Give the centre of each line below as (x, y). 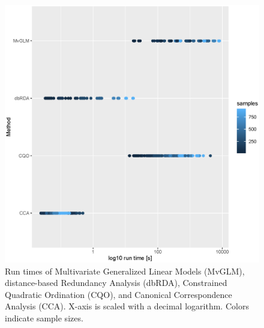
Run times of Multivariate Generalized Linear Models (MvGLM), (125, 271)
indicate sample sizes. (44, 317)
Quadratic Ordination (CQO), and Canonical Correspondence (118, 294)
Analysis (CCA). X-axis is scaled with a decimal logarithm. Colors (127, 306)
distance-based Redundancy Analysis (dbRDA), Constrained (116, 283)
